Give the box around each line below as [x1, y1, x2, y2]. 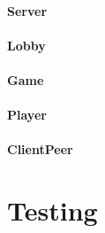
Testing [7, 192, 98, 229]
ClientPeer [7, 140, 73, 159]
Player [7, 105, 47, 124]
